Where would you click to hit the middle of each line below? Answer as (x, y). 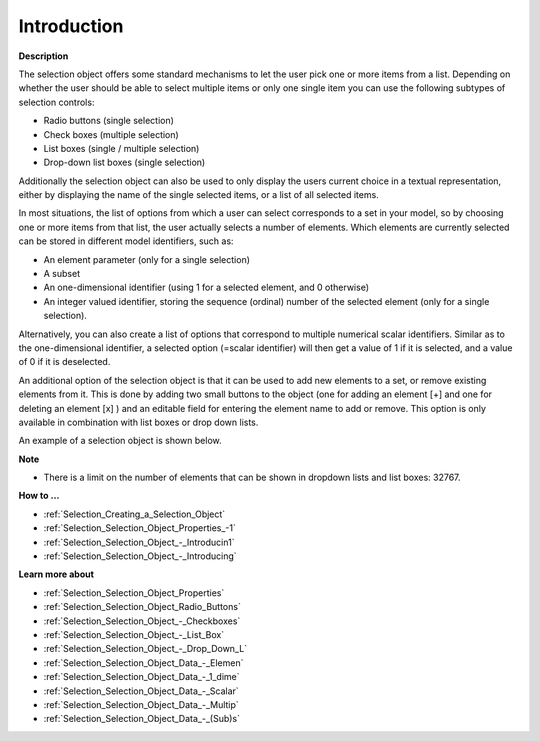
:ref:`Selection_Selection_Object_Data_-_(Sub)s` (141, 719)
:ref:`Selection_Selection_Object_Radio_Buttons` (142, 607)
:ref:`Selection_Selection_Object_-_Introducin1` (139, 542)
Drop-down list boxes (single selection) (124, 162)
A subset (61, 274)
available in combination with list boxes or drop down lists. (138, 422)
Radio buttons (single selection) (109, 121)
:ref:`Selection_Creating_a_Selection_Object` (134, 514)
